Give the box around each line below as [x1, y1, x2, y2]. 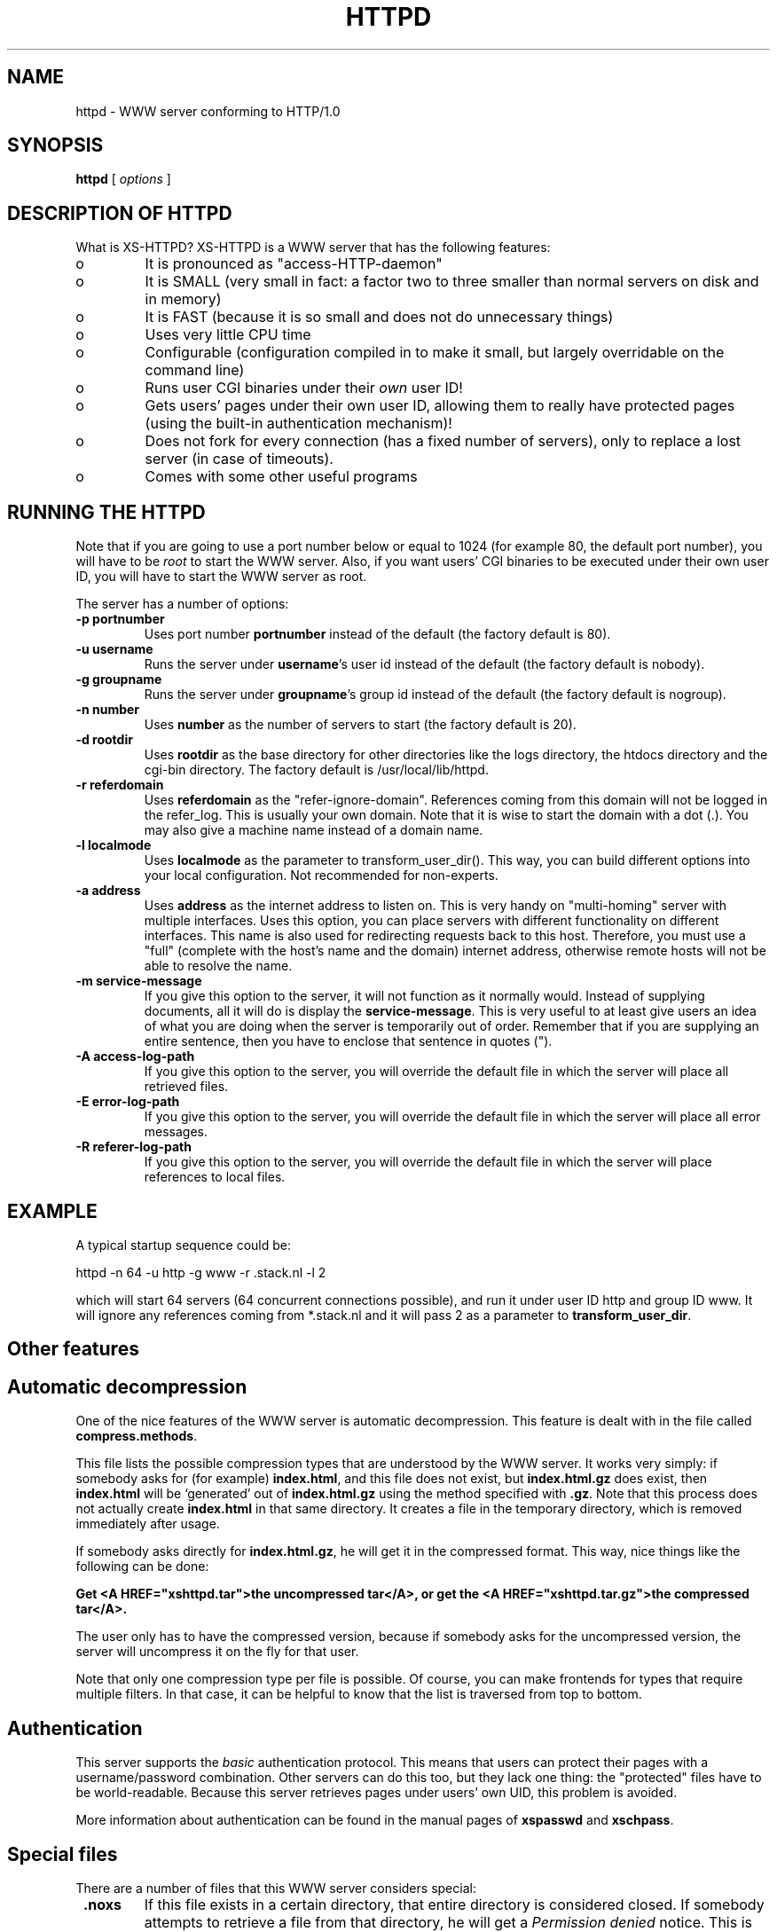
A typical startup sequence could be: [75, 1237, 292, 1253]
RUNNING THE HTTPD [7, 500, 206, 523]
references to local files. [144, 1169, 286, 1185]
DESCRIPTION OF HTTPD [7, 201, 232, 224]
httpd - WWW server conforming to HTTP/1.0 [75, 103, 341, 119]
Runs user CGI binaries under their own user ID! [145, 379, 463, 397]
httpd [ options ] [75, 171, 171, 187]
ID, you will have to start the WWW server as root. [75, 569, 367, 585]
